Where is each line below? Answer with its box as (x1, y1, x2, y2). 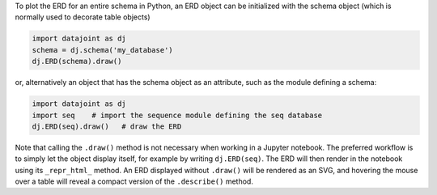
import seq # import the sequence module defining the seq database (32, 110, 323, 120)
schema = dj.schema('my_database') (32, 45, 173, 54)
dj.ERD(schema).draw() (32, 57, 122, 66)
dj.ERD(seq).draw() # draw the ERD (32, 121, 182, 131)
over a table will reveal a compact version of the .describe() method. (15, 176, 254, 186)
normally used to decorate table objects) (15, 12, 151, 22)
